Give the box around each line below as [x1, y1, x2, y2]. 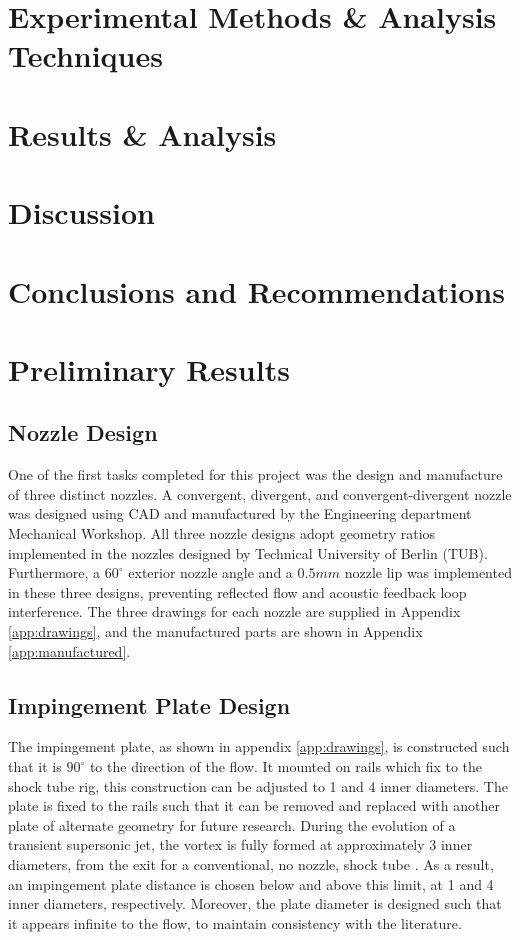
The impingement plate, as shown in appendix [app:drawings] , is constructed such [8, 736, 510, 757]
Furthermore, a [8, 562, 101, 583]
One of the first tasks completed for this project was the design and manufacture [8, 464, 503, 485]
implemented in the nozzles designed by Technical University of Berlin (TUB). [8, 542, 488, 563]
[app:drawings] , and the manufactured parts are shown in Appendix [8, 621, 423, 642]
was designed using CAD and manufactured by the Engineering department [8, 503, 472, 524]
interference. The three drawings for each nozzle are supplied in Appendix [8, 601, 461, 622]
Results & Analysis [8, 113, 277, 154]
